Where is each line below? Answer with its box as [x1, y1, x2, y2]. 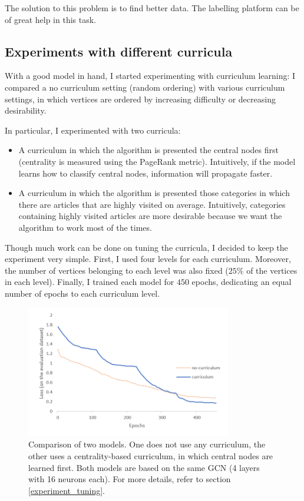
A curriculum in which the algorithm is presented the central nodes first [18, 144, 279, 156]
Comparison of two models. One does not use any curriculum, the [28, 438, 266, 450]
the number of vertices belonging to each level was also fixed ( [5, 264, 229, 276]
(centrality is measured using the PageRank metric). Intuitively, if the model [18, 155, 296, 167]
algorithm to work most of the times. [18, 221, 152, 233]
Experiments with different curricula [5, 42, 233, 60]
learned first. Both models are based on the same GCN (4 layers [28, 461, 260, 473]
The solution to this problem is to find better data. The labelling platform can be [5, 2, 299, 14]
